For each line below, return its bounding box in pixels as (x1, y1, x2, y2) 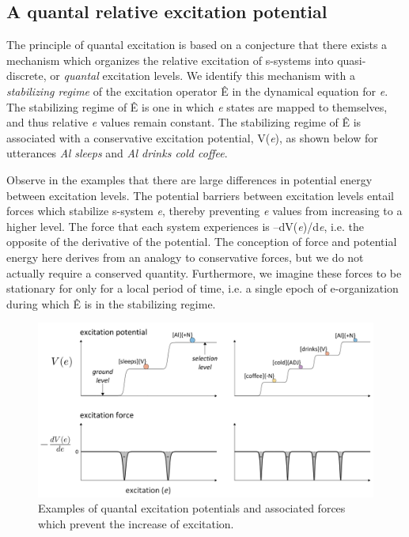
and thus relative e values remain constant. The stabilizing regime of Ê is (6, 114, 362, 130)
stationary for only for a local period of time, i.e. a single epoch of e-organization (6, 280, 399, 297)
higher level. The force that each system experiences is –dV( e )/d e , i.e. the (6, 217, 364, 234)
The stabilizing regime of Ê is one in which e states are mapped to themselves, (6, 98, 388, 115)
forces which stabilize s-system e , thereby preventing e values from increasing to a (6, 202, 403, 219)
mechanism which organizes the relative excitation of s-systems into (6, 51, 334, 68)
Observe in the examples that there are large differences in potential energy (6, 171, 373, 187)
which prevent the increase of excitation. (38, 515, 234, 531)
